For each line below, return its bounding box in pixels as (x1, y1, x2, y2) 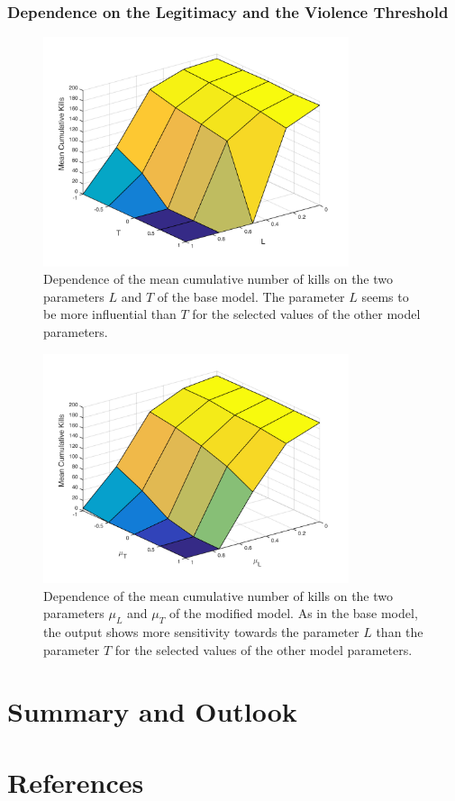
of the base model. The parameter (157, 287, 345, 305)
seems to (361, 287, 409, 305)
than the (376, 622, 423, 641)
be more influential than (43, 305, 177, 323)
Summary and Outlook (7, 693, 297, 730)
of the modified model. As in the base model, (168, 604, 418, 623)
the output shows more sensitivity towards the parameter (43, 622, 359, 641)
